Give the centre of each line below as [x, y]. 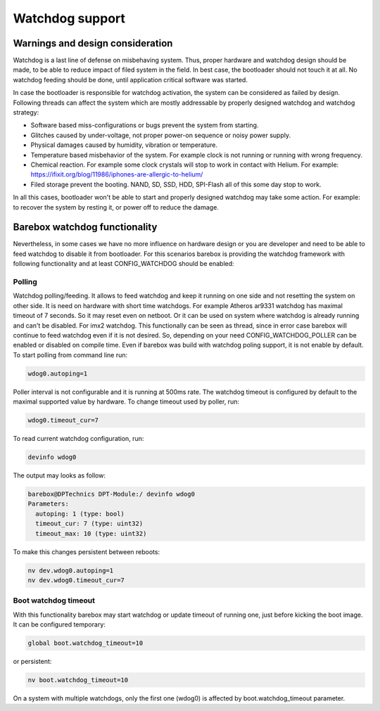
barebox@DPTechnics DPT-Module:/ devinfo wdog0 [111, 494]
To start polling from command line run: [70, 354]
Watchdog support [69, 18]
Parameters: [49, 504]
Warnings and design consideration [93, 43]
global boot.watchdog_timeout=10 [85, 643]
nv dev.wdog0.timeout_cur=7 [76, 580]
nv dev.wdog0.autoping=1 [71, 570]
